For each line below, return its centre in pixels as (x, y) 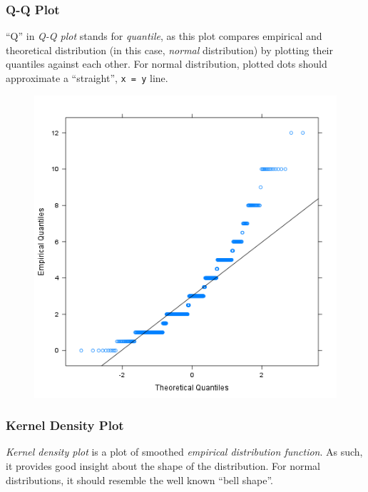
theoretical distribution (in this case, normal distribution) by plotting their (169, 50)
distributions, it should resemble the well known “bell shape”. (139, 480)
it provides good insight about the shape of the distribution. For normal (163, 466)
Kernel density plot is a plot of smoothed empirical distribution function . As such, (184, 452)
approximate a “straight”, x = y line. (87, 78)
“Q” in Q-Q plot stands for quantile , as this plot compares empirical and (164, 36)
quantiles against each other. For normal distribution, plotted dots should (167, 64)
